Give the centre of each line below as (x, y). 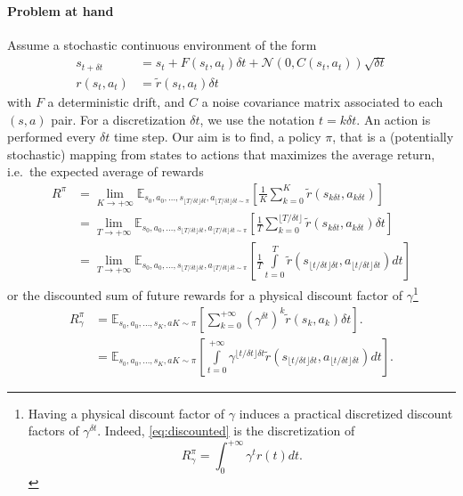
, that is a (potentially (393, 137)
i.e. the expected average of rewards (106, 171)
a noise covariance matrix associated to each (322, 101)
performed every (52, 137)
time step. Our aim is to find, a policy (217, 137)
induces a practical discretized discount (346, 413)
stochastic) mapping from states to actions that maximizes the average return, (221, 154)
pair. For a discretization (118, 119)
